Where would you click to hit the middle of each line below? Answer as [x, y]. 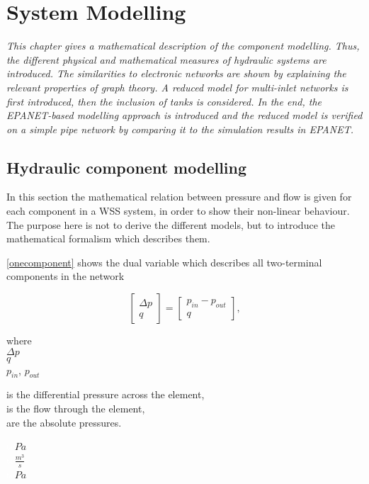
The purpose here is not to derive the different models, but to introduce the [171, 224]
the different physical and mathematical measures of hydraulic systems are [166, 59]
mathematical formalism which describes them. [108, 238]
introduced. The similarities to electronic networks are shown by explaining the [176, 73]
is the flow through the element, [76, 409]
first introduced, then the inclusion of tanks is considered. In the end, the [164, 101]
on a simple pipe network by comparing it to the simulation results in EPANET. [180, 129]
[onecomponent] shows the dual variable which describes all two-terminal [164, 262]
